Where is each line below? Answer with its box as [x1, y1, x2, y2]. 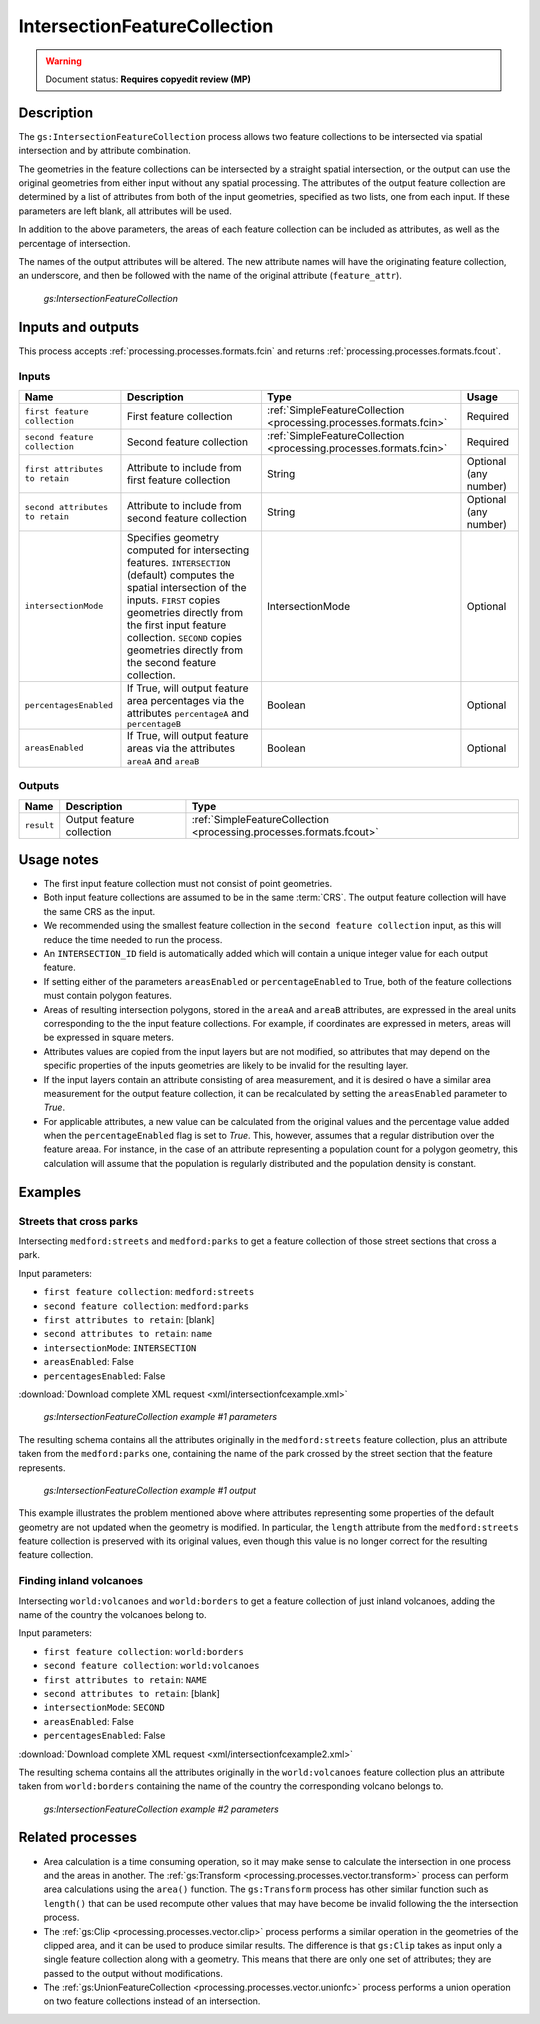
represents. [18, 1461, 66, 1474]
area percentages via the [126, 693, 245, 707]
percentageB [126, 718, 182, 729]
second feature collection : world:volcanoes [43, 1660, 260, 1672]
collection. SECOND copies [126, 630, 243, 644]
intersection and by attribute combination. [18, 145, 192, 157]
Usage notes [18, 851, 99, 868]
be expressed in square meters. [43, 1031, 174, 1044]
